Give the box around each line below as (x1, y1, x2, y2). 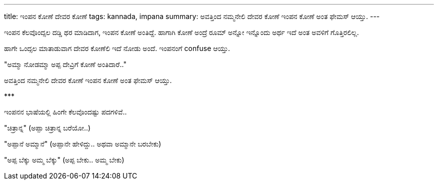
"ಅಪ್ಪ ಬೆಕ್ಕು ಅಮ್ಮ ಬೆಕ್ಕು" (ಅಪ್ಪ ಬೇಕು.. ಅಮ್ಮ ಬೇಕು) (4, 155, 124, 164)
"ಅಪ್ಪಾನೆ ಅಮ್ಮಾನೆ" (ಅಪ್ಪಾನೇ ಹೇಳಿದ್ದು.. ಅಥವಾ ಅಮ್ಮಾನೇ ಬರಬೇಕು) (4, 139, 161, 148)
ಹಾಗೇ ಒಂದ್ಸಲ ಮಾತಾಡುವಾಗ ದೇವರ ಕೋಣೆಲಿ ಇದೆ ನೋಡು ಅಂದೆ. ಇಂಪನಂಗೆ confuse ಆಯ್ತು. (4, 44, 230, 52)
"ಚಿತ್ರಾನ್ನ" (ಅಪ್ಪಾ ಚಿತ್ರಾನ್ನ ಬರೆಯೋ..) (4, 123, 91, 132)
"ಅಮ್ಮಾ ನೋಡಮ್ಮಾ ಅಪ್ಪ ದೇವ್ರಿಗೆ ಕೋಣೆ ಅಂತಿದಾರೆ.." (4, 60, 126, 68)
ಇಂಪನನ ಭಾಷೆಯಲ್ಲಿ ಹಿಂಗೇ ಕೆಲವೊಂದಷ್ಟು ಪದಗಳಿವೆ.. (4, 107, 127, 116)
